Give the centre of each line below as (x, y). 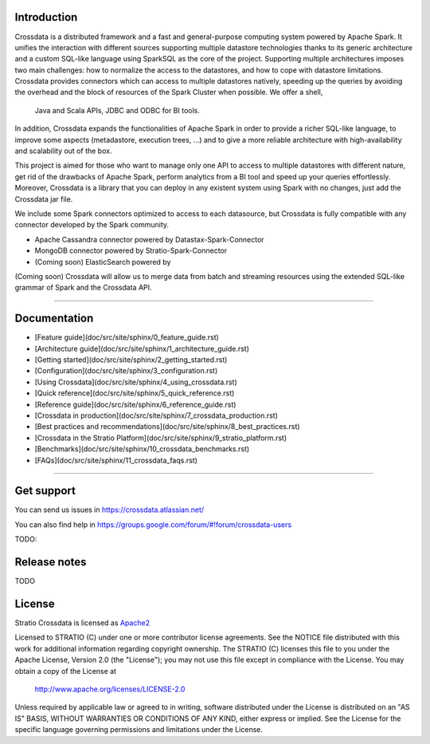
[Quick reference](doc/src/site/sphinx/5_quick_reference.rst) (135, 393)
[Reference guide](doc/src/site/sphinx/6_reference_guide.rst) (135, 404)
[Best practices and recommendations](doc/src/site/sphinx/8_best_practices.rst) (167, 427)
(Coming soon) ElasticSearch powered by (103, 262)
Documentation (54, 319)
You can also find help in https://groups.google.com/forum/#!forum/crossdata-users (153, 524)
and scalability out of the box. (63, 151)
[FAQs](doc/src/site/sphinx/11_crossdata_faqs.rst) (116, 460)
